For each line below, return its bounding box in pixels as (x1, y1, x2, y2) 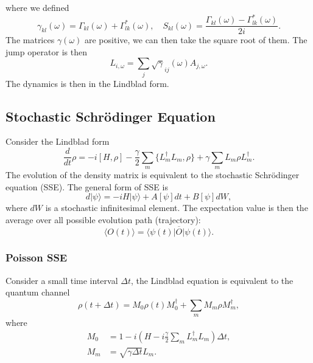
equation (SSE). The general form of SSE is (5, 180, 168, 193)
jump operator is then (5, 45, 87, 58)
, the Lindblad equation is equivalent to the (130, 274, 294, 286)
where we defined (5, 1, 69, 13)
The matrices (5, 33, 55, 46)
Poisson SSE (5, 250, 68, 265)
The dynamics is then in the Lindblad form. (5, 77, 169, 89)
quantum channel (5, 286, 70, 299)
